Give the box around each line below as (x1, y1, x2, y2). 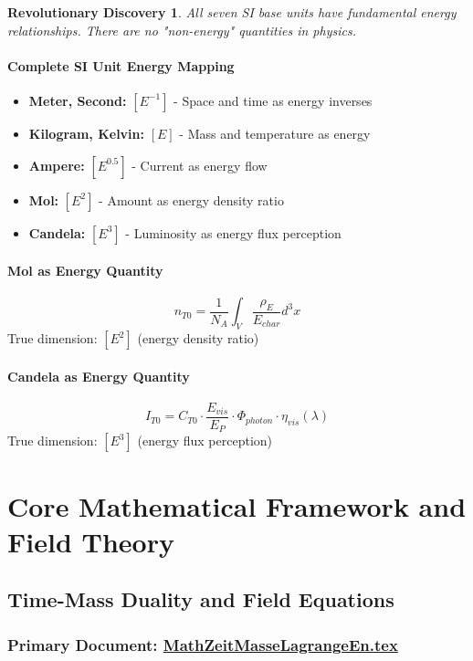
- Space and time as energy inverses (173, 90, 373, 110)
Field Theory (7, 522, 174, 560)
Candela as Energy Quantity (7, 366, 190, 385)
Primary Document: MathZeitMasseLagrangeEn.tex (7, 633, 398, 656)
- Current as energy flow (131, 155, 268, 174)
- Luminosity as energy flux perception (125, 223, 342, 242)
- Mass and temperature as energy (179, 123, 371, 142)
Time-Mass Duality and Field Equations (7, 585, 394, 614)
